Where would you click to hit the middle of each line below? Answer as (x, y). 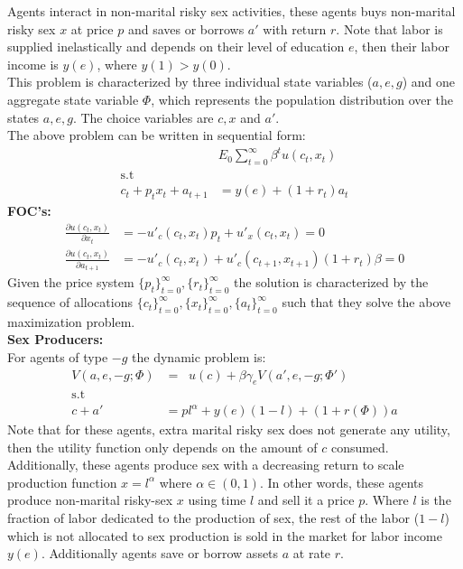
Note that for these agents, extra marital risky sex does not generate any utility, (229, 429)
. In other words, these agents (342, 482)
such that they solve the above (366, 302)
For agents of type (58, 357)
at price (92, 28)
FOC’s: (29, 210)
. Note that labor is (389, 28)
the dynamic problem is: (199, 357)
